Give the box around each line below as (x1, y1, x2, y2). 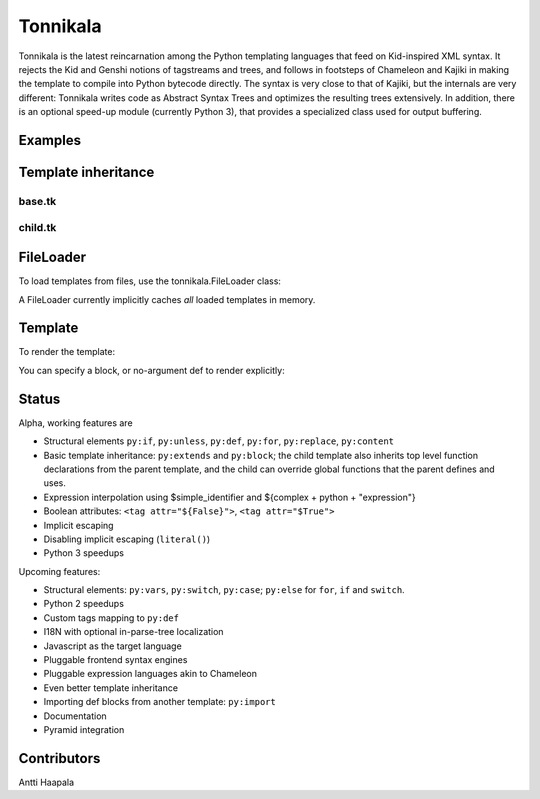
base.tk (18, 194, 57, 208)
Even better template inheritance (43, 681, 179, 694)
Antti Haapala (18, 776, 75, 788)
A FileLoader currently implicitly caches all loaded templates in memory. (18, 293, 316, 305)
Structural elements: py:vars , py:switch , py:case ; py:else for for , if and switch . (43, 584, 405, 596)
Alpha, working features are (18, 416, 134, 429)
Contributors (18, 750, 101, 767)
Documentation (43, 710, 107, 722)
